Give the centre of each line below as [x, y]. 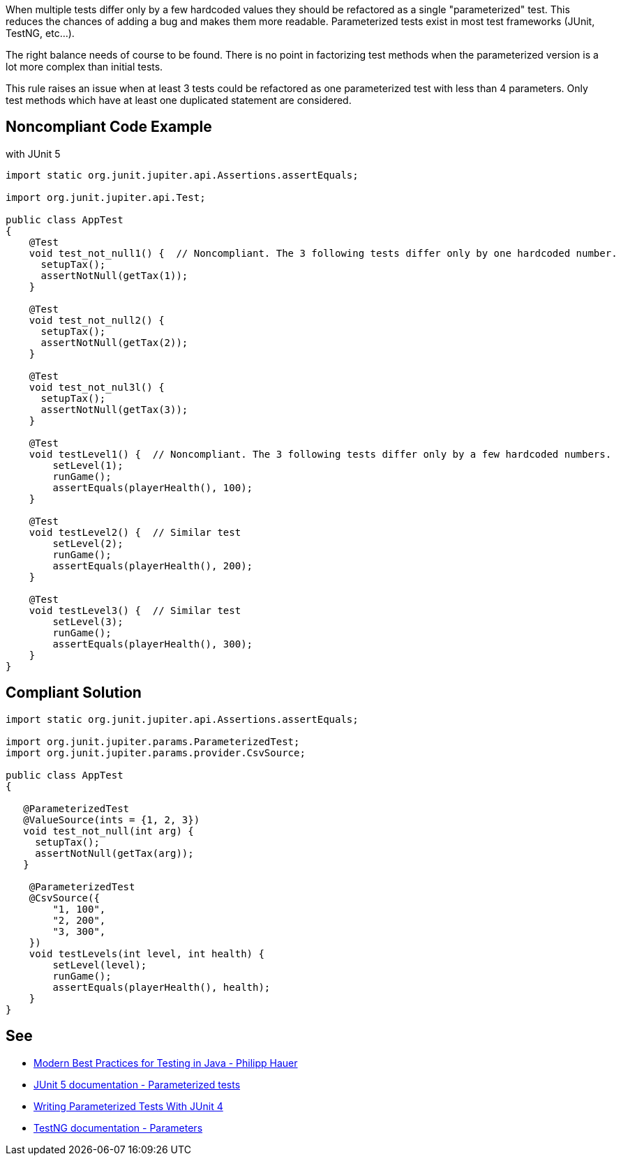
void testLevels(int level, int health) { [147, 953]
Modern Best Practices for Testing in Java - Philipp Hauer [166, 1063]
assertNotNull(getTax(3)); [114, 409]
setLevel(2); [88, 543]
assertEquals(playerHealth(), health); [162, 987]
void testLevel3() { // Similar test [135, 610]
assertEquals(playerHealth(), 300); [153, 644]
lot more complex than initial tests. [84, 67]
